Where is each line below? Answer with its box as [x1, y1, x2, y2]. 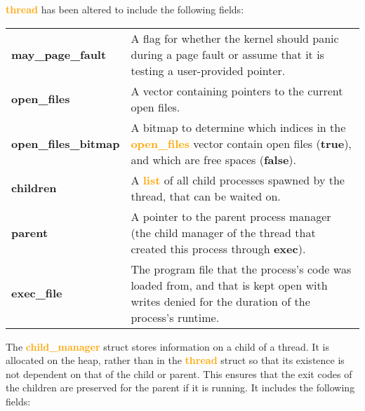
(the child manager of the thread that [131, 224, 316, 241]
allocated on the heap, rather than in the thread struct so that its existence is [6, 353, 345, 368]
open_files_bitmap [11, 135, 120, 151]
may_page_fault [11, 46, 107, 62]
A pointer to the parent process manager [131, 208, 331, 224]
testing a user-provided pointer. [131, 62, 286, 79]
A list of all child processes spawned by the [131, 171, 345, 188]
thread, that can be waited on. [131, 187, 281, 204]
